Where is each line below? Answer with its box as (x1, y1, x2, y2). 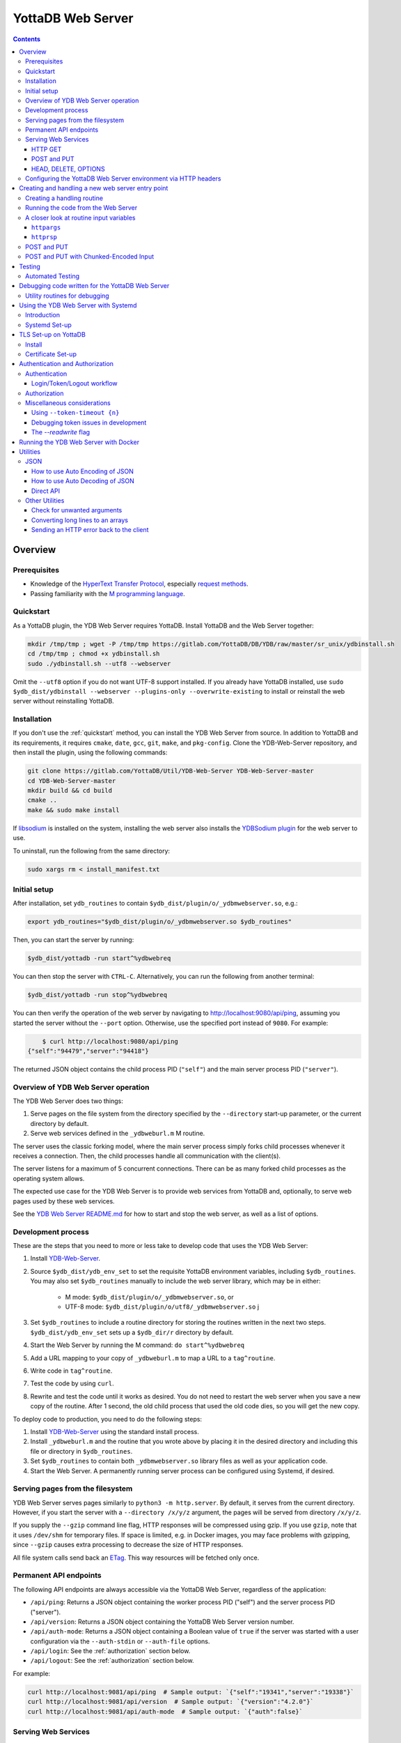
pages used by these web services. (13, 1196, 115, 1205)
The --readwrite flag (31, 428, 91, 436)
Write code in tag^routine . (30, 1367, 113, 1375)
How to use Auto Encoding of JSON (31, 467, 134, 475)
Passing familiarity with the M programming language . (30, 589, 186, 598)
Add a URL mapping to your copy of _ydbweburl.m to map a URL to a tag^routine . (30, 1353, 276, 1362)
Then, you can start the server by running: (13, 936, 134, 944)
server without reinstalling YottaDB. (13, 697, 114, 706)
